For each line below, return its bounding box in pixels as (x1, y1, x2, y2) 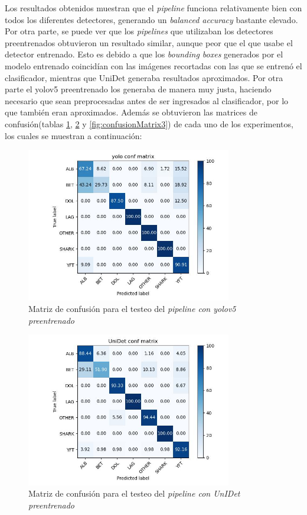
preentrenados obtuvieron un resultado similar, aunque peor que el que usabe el (5, 36, 293, 49)
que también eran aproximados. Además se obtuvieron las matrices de (5, 106, 257, 118)
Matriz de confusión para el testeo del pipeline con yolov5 (28, 302, 236, 315)
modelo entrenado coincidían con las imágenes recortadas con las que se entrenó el (5, 59, 302, 72)
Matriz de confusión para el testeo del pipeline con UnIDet (28, 487, 240, 500)
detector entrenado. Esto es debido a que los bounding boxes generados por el (5, 48, 283, 60)
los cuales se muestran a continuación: (5, 129, 142, 141)
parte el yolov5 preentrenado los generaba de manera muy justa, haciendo (5, 83, 272, 95)
